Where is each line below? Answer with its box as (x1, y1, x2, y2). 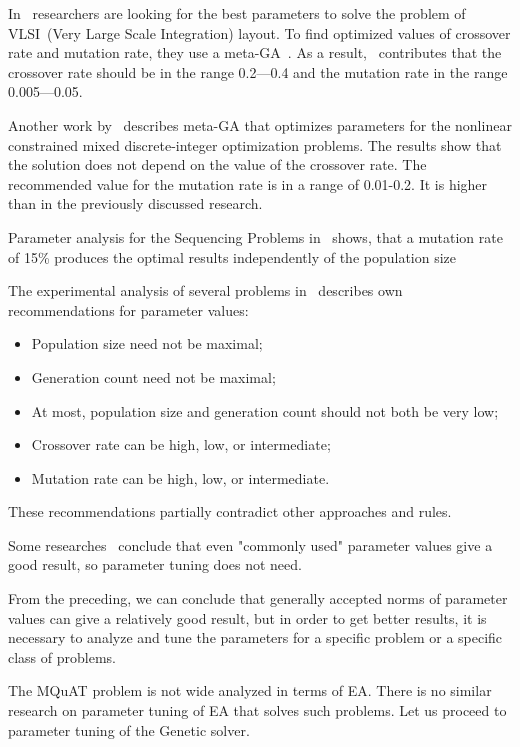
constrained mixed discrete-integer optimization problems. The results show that (8, 134, 502, 155)
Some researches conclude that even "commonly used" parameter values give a (8, 534, 493, 555)
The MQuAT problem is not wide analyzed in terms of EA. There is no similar (8, 680, 492, 701)
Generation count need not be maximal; (31, 366, 276, 387)
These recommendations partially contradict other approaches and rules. (8, 501, 452, 522)
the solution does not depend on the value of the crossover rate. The (8, 154, 427, 175)
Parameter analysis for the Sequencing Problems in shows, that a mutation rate (8, 226, 503, 247)
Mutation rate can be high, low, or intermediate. (31, 467, 330, 488)
